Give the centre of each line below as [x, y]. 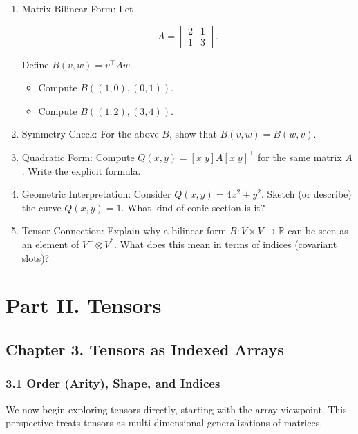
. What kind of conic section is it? [193, 207]
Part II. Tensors [84, 305]
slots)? [36, 257]
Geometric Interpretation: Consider [96, 194]
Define [35, 64]
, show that [193, 134]
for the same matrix [300, 157]
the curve [41, 207]
